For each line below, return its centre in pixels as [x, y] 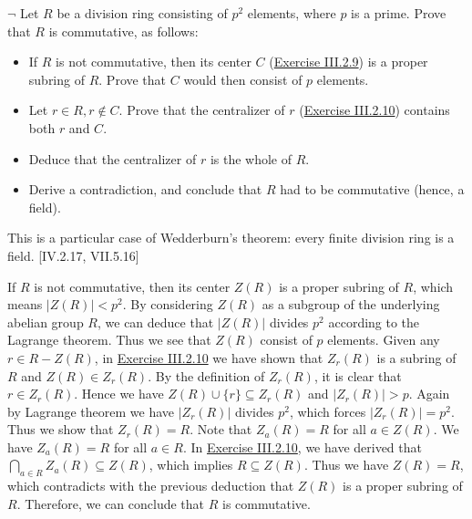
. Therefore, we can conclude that [111, 503]
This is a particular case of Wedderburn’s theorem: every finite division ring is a [231, 238]
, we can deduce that [155, 322]
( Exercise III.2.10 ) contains [375, 110]
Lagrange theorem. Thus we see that [109, 340]
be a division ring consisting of [142, 13]
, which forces [328, 411]
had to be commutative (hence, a [372, 189]
